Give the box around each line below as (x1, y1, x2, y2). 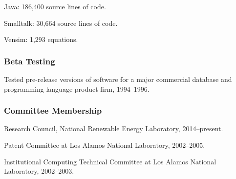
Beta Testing (4, 55, 55, 67)
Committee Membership (4, 104, 102, 117)
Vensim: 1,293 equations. (4, 34, 78, 44)
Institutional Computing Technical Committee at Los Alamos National (4, 156, 216, 166)
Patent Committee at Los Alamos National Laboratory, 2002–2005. (4, 140, 205, 150)
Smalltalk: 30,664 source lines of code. (4, 18, 118, 28)
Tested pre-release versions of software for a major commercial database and (4, 74, 232, 84)
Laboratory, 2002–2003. (4, 166, 74, 176)
